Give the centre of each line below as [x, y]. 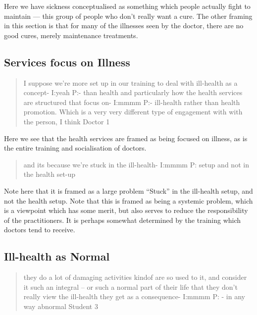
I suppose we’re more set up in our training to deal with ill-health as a [130, 82]
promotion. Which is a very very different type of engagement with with [133, 112]
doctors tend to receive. [40, 230]
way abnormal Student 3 [61, 306]
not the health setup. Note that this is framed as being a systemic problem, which [128, 200]
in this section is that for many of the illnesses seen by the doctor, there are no [124, 26]
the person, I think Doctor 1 [67, 121]
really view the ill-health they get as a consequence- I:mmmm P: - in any [134, 296]
